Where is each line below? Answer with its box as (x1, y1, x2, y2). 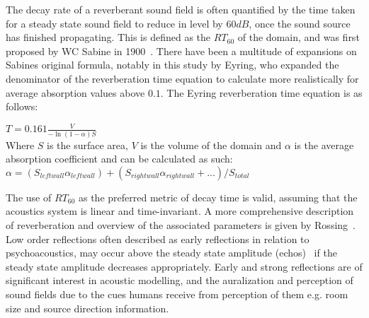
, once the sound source (249, 16, 351, 30)
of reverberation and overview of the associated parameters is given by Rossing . (6, 217, 356, 232)
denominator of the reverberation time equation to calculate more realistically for (6, 71, 359, 86)
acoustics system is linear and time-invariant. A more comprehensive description (6, 204, 354, 218)
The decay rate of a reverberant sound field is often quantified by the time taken (6, 2, 356, 16)
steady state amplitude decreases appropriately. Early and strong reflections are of (6, 259, 363, 273)
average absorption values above (6, 85, 145, 100)
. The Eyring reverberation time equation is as (160, 85, 363, 100)
